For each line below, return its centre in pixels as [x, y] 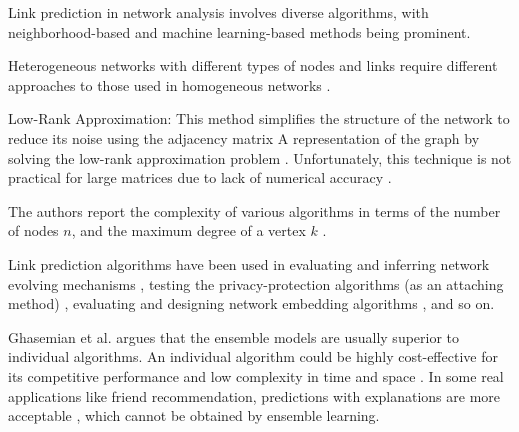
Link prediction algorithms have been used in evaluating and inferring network [249, 263]
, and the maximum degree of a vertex [188, 230]
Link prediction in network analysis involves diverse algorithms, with [218, 12]
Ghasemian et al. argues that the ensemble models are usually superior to [234, 336]
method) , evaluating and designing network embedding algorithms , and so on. [251, 303]
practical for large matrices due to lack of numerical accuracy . [200, 177]
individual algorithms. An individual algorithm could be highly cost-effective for [253, 356]
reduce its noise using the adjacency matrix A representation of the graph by [244, 137]
